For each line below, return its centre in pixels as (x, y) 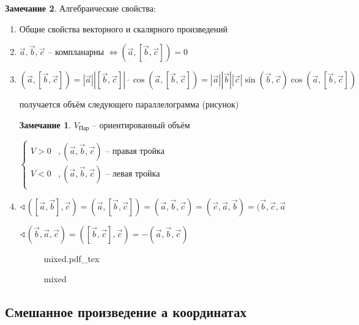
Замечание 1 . (45, 124)
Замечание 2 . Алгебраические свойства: (80, 8)
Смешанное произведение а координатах (126, 312)
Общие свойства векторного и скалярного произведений (124, 28)
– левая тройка (133, 174)
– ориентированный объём (141, 124)
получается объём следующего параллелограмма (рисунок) (129, 104)
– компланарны (76, 52)
